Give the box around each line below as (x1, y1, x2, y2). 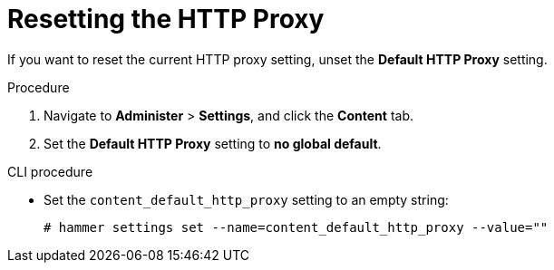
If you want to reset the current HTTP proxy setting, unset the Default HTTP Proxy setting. (7, 51, 548, 67)
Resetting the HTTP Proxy (7, 4, 325, 34)
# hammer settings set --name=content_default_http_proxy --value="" (44, 219, 549, 235)
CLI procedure (7, 163, 93, 179)
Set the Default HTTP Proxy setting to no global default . (44, 135, 382, 151)
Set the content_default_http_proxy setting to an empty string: (44, 191, 449, 207)
